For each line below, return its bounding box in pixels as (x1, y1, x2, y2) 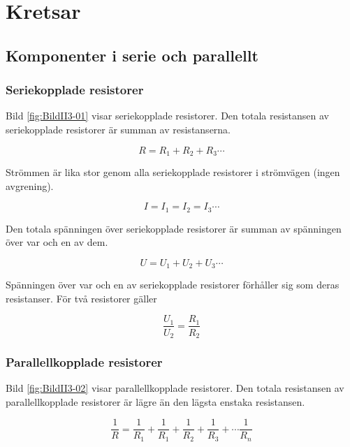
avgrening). (6, 178, 54, 193)
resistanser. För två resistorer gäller (6, 291, 157, 305)
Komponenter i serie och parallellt (6, 44, 258, 66)
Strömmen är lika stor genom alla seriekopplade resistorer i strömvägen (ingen (6, 165, 340, 179)
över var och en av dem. (6, 235, 108, 249)
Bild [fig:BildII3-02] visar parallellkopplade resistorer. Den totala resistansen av (6, 381, 344, 395)
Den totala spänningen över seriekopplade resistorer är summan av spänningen (6, 221, 342, 235)
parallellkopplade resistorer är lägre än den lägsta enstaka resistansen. (6, 394, 305, 409)
